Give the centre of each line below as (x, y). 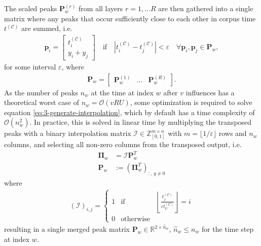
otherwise (136, 219)
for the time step (228, 229)
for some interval (30, 66)
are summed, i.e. (47, 28)
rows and (233, 133)
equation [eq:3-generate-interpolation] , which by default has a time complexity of (129, 112)
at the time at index (122, 92)
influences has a (210, 92)
